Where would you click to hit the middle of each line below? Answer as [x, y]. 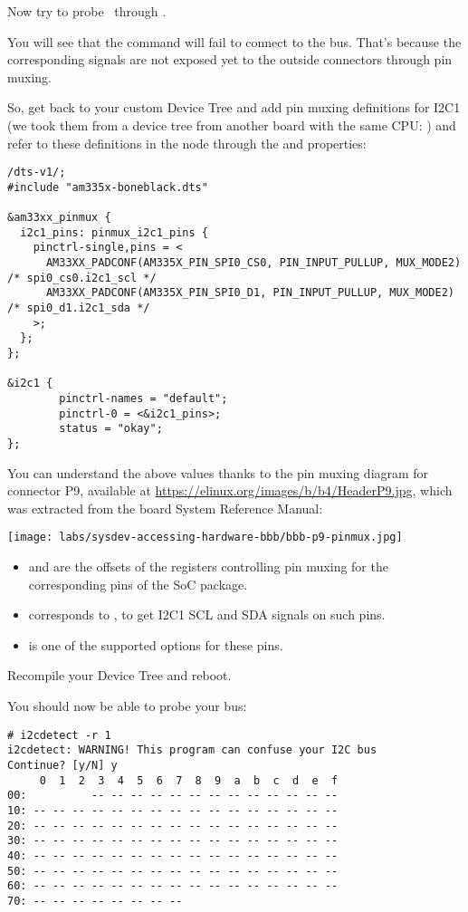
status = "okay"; [111, 429]
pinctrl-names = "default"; [143, 398]
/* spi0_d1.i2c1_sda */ [79, 308]
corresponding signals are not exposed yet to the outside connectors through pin [230, 59]
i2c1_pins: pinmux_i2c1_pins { [114, 232]
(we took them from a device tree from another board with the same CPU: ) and [232, 125]
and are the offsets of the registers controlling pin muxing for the [208, 566]
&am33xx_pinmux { [59, 218]
